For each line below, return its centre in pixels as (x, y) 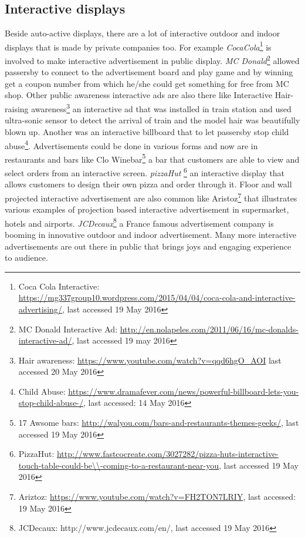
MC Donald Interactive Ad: (68, 329)
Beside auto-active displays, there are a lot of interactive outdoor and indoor (143, 33)
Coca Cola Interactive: (59, 286)
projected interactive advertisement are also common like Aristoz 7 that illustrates (151, 197)
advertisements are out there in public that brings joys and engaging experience (148, 246)
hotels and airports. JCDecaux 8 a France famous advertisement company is (139, 222)
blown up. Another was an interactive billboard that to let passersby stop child (147, 131)
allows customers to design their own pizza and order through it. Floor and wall (148, 184)
